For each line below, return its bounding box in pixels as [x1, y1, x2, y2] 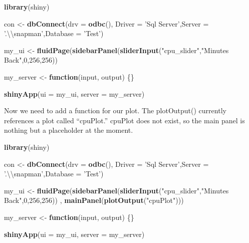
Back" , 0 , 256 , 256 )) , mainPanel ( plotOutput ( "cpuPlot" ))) [4, 195, 184, 205]
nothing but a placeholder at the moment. [4, 125, 133, 135]
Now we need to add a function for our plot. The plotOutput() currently [4, 105, 226, 116]
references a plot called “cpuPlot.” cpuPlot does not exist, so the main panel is [4, 115, 245, 125]
